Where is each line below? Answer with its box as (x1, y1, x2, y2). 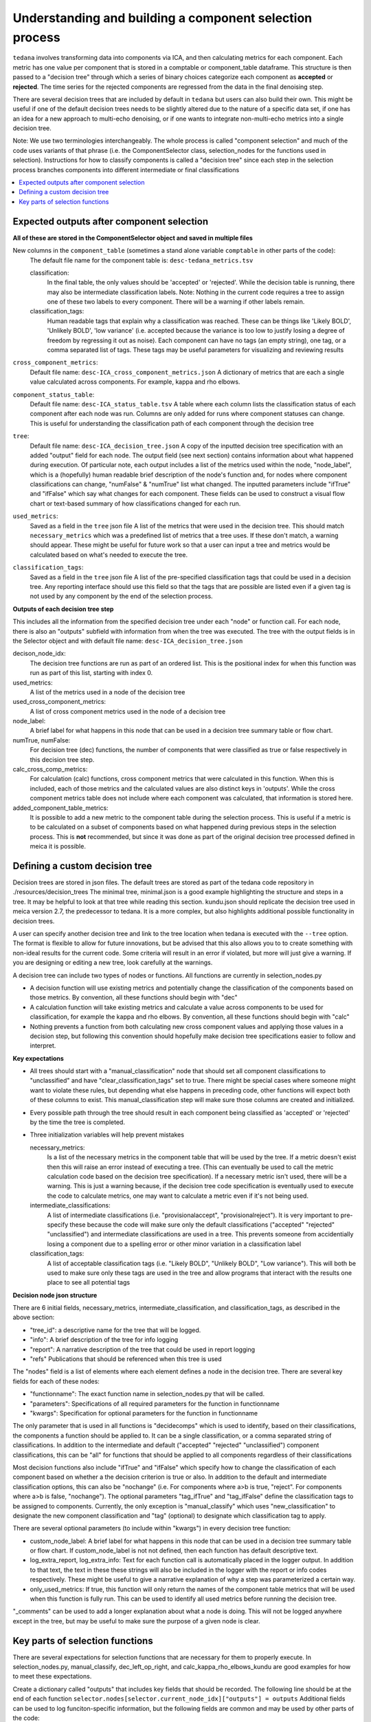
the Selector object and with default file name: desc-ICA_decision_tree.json (12, 636, 243, 645)
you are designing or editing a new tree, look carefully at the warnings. (12, 958, 213, 967)
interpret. (30, 1041, 56, 1050)
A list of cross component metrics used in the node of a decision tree (30, 707, 226, 716)
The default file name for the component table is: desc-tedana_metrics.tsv (30, 256, 254, 264)
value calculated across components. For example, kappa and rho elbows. (30, 377, 240, 386)
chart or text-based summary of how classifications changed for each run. (30, 499, 241, 508)
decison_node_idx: (12, 650, 66, 658)
